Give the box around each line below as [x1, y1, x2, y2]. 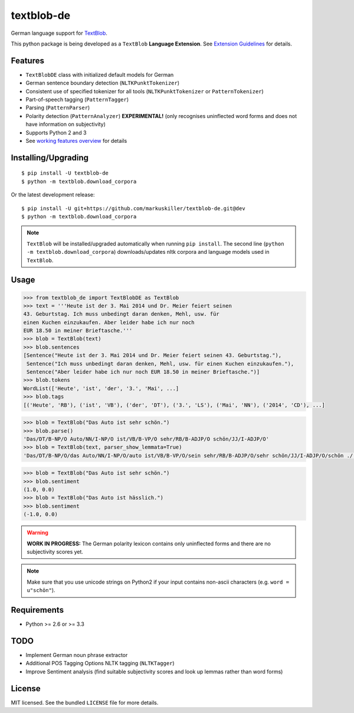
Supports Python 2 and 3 [25, 129, 87, 136]
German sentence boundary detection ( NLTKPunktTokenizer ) [25, 80, 180, 87]
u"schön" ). [27, 587, 55, 594]
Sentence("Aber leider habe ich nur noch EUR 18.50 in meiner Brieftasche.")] [27, 369, 260, 375]
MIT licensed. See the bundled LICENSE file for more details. [11, 699, 159, 706]
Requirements [11, 605, 64, 615]
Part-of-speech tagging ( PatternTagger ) [25, 96, 129, 103]
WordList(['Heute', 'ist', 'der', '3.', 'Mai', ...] [23, 385, 179, 392]
